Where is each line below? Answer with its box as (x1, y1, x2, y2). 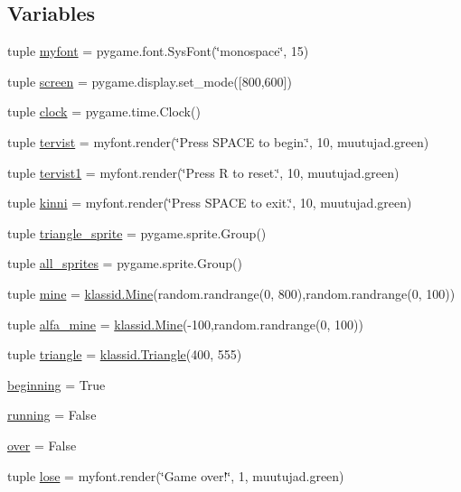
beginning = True (7, 375, 106, 394)
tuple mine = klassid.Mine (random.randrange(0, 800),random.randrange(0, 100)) (7, 283, 456, 302)
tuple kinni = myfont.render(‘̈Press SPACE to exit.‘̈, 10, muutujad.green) (7, 193, 412, 212)
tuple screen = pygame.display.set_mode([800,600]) (7, 71, 292, 90)
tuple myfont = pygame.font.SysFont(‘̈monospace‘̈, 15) (7, 42, 309, 60)
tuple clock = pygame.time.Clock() (7, 102, 201, 121)
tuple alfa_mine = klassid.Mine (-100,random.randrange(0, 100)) (7, 314, 363, 333)
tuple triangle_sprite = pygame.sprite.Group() (7, 223, 267, 242)
